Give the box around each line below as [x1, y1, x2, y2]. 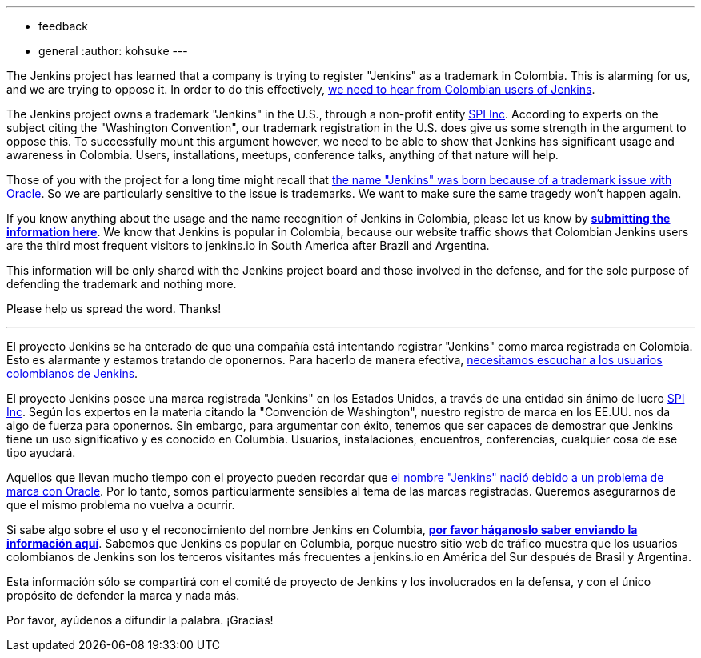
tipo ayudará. [6, 446, 76, 459]
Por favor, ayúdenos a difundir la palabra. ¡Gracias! [6, 613, 274, 627]
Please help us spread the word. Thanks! [6, 302, 222, 315]
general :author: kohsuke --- [38, 44, 188, 58]
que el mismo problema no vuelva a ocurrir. [6, 498, 235, 512]
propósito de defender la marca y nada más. [6, 588, 240, 602]
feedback [38, 19, 88, 33]
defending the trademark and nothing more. [6, 277, 237, 291]
